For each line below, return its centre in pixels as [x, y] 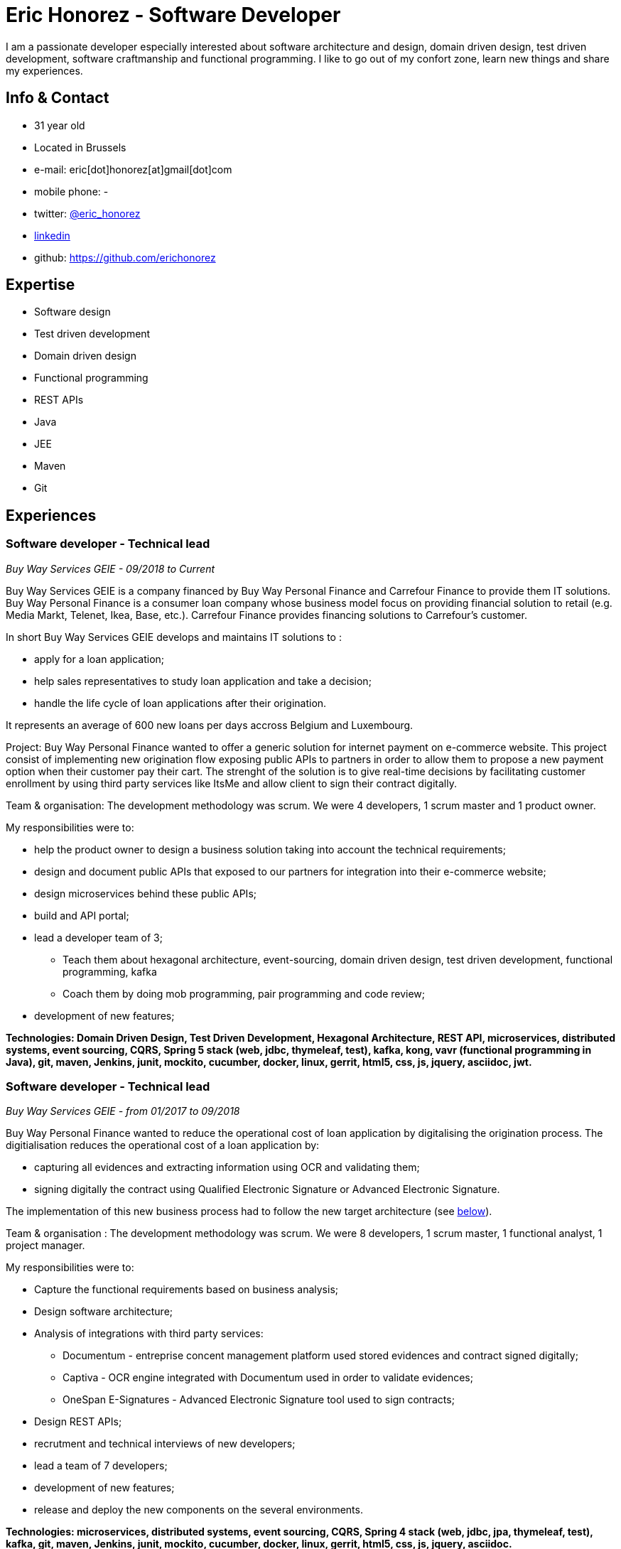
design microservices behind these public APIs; [145, 893]
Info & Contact [58, 98]
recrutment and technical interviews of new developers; [165, 1444]
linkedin [52, 235]
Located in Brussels [80, 147]
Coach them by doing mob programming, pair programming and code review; [244, 993]
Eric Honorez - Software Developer [173, 15]
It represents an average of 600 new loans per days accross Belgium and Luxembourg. [210, 725]
